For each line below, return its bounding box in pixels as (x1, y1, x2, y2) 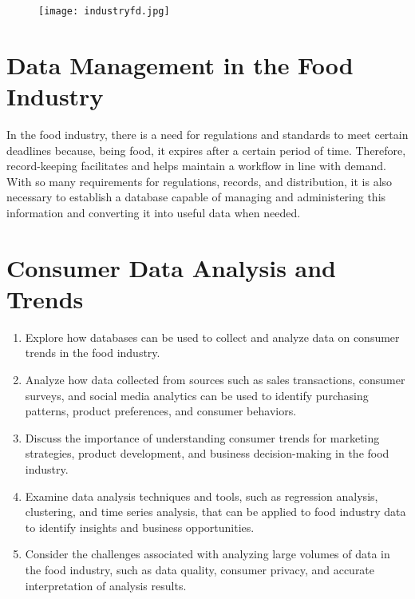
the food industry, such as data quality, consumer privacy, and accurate (25, 561, 375, 577)
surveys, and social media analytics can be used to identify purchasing (25, 387, 369, 403)
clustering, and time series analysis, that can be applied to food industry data (25, 503, 406, 520)
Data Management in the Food (6, 48, 354, 81)
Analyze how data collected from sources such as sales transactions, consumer (25, 371, 405, 388)
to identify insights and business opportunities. (25, 518, 255, 535)
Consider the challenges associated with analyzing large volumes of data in (25, 545, 390, 562)
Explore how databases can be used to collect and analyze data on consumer (25, 328, 400, 345)
